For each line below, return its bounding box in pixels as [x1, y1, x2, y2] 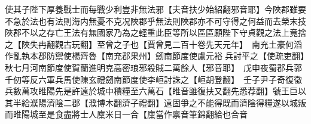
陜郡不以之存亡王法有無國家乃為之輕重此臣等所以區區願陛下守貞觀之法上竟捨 [5, 26, 306, 39]
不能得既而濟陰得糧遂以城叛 [197, 96, 306, 108]
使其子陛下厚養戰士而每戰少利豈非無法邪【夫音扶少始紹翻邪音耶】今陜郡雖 [5, 3, 298, 15]
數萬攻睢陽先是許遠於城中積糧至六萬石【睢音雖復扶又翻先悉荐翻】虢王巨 [13, 85, 298, 97]
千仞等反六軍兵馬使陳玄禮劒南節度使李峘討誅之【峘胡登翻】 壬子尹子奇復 [5, 73, 294, 85]
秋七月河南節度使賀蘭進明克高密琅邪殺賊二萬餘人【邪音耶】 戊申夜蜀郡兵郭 [5, 61, 302, 73]
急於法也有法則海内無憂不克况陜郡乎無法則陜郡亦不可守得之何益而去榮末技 [13, 14, 306, 27]
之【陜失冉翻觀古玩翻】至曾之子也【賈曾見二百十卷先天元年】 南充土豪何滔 [5, 38, 302, 50]
